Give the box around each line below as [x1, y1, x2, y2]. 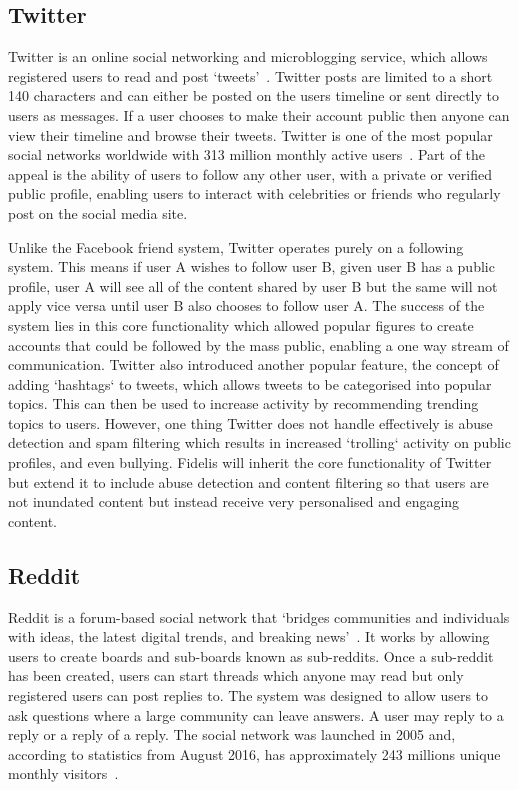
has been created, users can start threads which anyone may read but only [8, 665, 464, 686]
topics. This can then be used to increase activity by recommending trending [8, 393, 479, 414]
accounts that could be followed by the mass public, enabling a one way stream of [8, 334, 509, 355]
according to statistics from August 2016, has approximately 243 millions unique [8, 743, 501, 764]
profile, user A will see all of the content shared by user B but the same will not [8, 275, 498, 296]
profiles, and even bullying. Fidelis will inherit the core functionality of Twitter [8, 452, 492, 473]
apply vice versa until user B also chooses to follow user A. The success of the [8, 295, 485, 316]
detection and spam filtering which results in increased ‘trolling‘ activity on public [8, 432, 511, 453]
